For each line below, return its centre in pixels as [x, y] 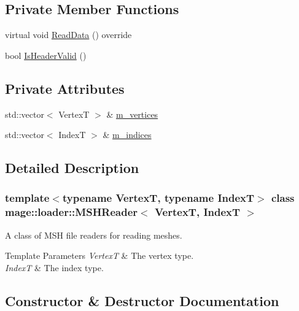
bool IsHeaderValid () [46, 55]
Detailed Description [72, 168]
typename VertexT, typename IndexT [158, 198]
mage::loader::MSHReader [72, 212]
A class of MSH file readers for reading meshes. [94, 235]
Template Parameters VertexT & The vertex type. [99, 255]
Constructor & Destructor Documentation [142, 300]
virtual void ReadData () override [68, 35]
